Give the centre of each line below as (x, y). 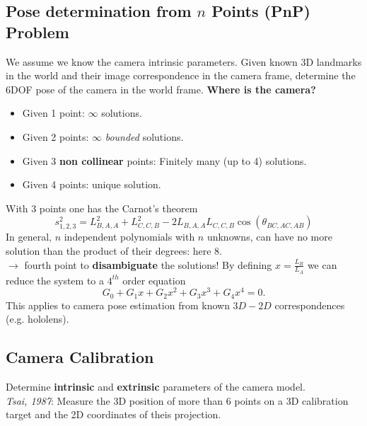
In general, (29, 237)
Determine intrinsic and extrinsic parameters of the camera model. (156, 387)
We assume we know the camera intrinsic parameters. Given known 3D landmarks (184, 61)
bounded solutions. (144, 136)
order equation (154, 280)
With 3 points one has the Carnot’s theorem (102, 208)
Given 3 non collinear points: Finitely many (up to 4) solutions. (164, 160)
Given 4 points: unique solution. (92, 184)
